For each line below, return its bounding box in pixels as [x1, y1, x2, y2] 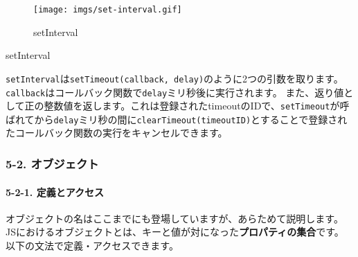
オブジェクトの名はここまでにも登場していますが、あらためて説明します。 [6, 211, 343, 225]
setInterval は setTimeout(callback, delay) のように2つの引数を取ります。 [6, 71, 343, 85]
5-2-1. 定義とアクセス [6, 184, 105, 199]
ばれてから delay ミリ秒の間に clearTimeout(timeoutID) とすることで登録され [6, 112, 348, 126]
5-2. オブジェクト [6, 154, 99, 172]
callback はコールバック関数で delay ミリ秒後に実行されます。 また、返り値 [6, 85, 344, 99]
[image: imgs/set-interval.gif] [33, 5, 182, 15]
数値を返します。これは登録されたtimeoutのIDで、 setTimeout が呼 [53, 98, 350, 113]
